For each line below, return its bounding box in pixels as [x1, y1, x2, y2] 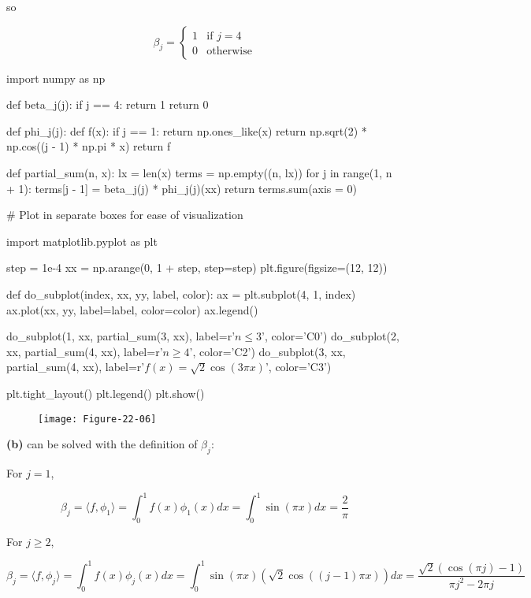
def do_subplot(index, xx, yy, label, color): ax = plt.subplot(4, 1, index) [6, 285, 356, 302]
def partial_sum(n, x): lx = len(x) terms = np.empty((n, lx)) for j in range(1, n [6, 164, 392, 180]
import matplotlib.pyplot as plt [6, 232, 158, 249]
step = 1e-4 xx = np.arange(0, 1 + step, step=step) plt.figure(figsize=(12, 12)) [6, 259, 388, 276]
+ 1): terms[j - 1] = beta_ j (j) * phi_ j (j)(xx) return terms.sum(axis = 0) [6, 180, 358, 196]
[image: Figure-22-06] [38, 413, 157, 425]
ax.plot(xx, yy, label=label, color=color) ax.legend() [6, 301, 258, 318]
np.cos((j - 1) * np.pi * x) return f [6, 138, 171, 154]
